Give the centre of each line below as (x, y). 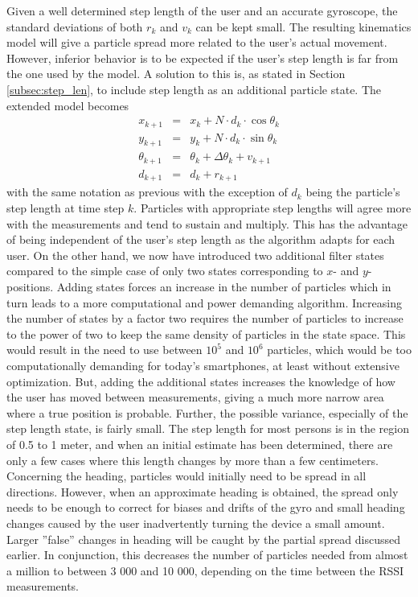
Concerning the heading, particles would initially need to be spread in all (186, 476)
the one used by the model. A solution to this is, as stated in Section (176, 74)
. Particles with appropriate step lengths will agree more (273, 208)
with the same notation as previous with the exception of (147, 192)
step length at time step (66, 208)
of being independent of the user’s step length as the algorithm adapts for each (201, 239)
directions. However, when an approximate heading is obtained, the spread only (203, 491)
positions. (30, 286)
